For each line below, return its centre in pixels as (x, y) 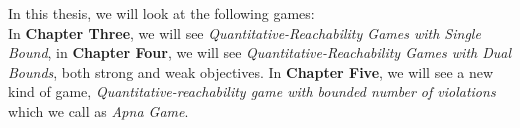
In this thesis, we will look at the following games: (161, 13)
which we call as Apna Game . (98, 110)
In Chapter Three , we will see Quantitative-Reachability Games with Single (244, 32)
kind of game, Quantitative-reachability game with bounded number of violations (252, 91)
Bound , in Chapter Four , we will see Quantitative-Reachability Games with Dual (260, 52)
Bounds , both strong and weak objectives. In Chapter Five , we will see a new (251, 71)
